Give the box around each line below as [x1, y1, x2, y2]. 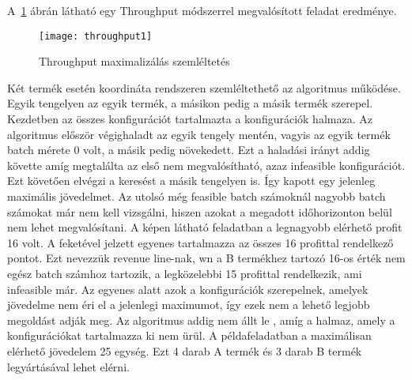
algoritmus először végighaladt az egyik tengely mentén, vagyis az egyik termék [7, 126, 391, 142]
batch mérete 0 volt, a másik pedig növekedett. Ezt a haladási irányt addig [7, 141, 370, 158]
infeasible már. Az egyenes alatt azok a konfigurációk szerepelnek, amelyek [7, 280, 369, 297]
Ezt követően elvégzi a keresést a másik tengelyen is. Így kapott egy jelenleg [7, 172, 376, 189]
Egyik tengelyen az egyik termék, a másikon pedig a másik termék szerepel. [7, 95, 373, 111]
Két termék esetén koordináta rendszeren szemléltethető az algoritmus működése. [7, 79, 401, 96]
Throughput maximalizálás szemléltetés [39, 53, 230, 70]
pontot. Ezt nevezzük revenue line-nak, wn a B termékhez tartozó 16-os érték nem [7, 250, 406, 266]
